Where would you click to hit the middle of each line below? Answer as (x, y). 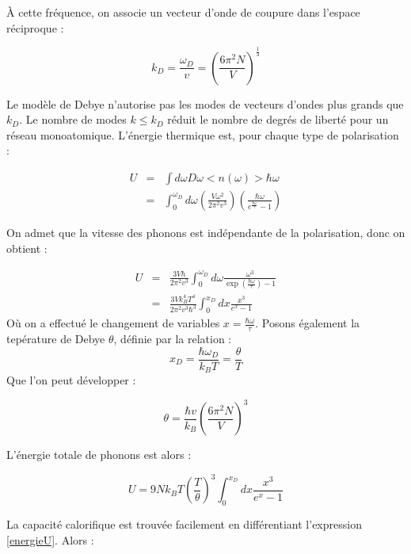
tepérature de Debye (56, 338)
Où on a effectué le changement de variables (113, 323)
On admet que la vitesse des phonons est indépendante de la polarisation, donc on (206, 232)
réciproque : (35, 27)
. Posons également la (308, 323)
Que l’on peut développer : (71, 380)
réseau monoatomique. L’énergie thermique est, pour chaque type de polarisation (203, 134)
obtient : (27, 248)
